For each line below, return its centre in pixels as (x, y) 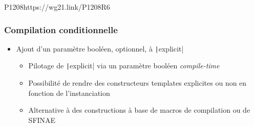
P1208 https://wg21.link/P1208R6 (57, 7)
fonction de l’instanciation (69, 93)
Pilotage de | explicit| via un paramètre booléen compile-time (124, 66)
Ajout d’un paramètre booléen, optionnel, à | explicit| (100, 48)
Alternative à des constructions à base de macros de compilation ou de (139, 110)
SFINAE (42, 120)
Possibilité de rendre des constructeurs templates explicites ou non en (137, 83)
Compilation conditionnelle (61, 29)
